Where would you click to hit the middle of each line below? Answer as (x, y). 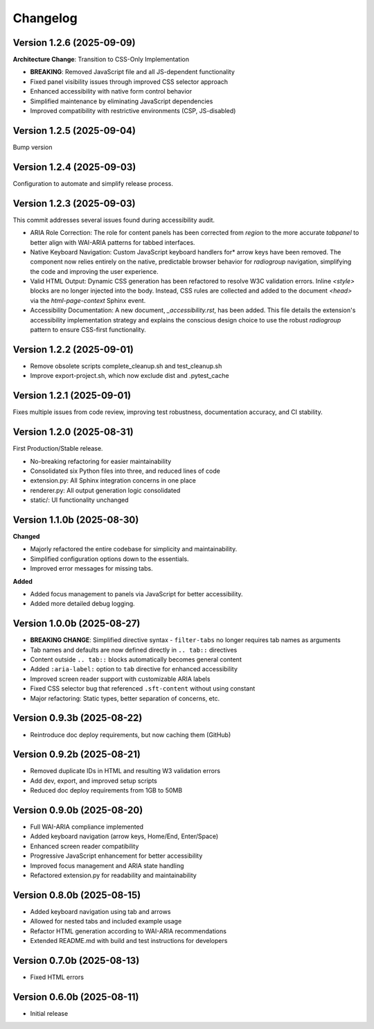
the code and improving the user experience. (94, 271)
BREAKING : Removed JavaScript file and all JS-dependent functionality (133, 72)
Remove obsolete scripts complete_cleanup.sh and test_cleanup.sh (126, 366)
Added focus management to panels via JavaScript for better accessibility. (136, 594)
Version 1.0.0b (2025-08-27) (77, 624)
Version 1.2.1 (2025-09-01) (72, 396)
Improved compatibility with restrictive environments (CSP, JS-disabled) (133, 111)
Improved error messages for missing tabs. (91, 569)
